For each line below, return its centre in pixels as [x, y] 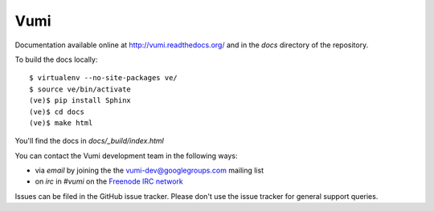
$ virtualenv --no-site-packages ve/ [104, 78]
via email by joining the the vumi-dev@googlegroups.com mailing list [149, 170]
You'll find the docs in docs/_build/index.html [89, 141]
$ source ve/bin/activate [80, 89]
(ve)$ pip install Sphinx [80, 101]
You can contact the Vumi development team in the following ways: [126, 156]
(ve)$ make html [61, 123]
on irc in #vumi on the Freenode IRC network [109, 181]
